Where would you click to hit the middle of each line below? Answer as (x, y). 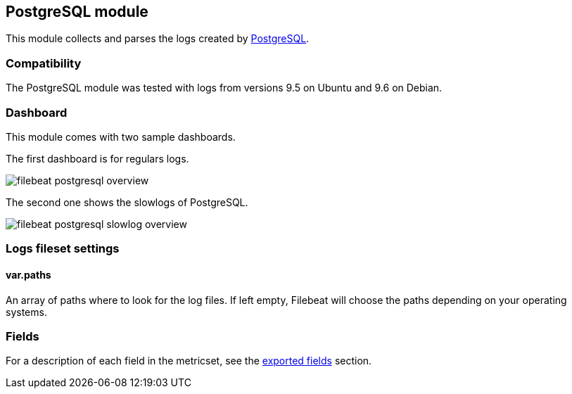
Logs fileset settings (63, 249)
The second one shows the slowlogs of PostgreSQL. (127, 202)
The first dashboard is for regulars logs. (97, 158)
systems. (26, 312)
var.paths (28, 274)
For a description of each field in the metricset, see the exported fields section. (189, 361)
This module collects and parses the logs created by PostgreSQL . (158, 39)
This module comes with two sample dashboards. (121, 136)
